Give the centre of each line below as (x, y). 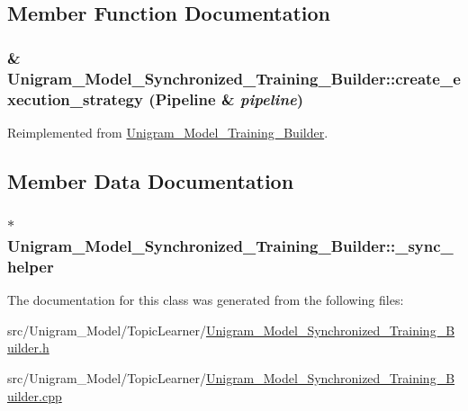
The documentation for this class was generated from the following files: (206, 300)
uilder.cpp (35, 395)
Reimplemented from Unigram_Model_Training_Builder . (168, 132)
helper (31, 266)
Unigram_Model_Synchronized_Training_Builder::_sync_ (230, 246)
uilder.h (28, 348)
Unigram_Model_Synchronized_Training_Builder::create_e (234, 78)
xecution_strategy (75, 98)
